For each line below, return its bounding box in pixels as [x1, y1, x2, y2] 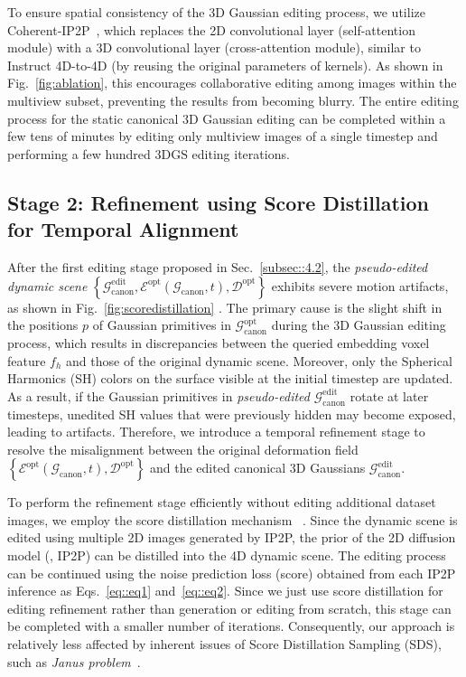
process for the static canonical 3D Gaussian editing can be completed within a [7, 108, 446, 127]
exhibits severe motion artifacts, [271, 276, 449, 295]
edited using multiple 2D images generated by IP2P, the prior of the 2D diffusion [7, 528, 456, 547]
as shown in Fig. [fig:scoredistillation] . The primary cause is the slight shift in [7, 297, 443, 316]
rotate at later [349, 386, 429, 405]
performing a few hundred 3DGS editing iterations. [7, 144, 290, 163]
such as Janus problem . [7, 652, 141, 671]
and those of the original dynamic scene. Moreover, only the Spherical [66, 351, 452, 370]
